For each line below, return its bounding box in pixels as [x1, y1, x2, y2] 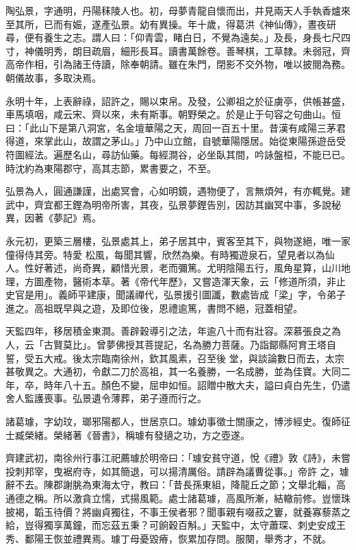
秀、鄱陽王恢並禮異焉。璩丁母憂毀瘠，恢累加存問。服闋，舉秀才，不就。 [5, 531, 331, 545]
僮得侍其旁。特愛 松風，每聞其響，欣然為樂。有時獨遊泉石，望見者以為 [5, 247, 325, 261]
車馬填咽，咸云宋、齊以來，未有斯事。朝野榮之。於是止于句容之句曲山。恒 [5, 107, 341, 121]
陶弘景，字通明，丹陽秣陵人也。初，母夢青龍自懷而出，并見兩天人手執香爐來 [5, 3, 351, 17]
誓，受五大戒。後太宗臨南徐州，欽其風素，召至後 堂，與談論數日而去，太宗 [5, 350, 344, 365]
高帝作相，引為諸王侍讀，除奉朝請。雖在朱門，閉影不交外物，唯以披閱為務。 [5, 57, 351, 71]
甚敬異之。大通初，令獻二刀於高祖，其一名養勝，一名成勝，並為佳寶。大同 [5, 364, 341, 379]
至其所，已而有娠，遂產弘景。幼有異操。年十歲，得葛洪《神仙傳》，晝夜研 [5, 16, 336, 31]
